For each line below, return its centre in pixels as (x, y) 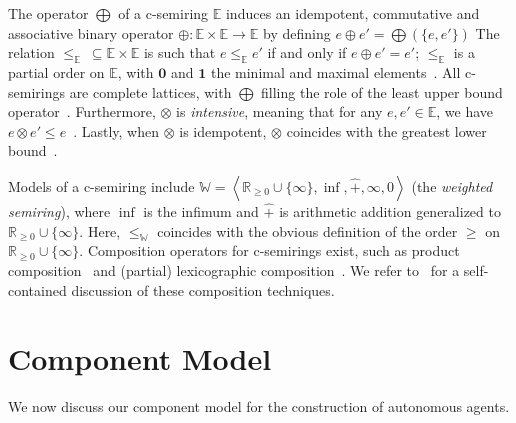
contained (37, 289)
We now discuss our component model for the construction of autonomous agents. (259, 406)
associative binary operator (91, 32)
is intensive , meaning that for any (279, 111)
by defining (297, 32)
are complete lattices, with (150, 91)
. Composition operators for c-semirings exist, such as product (269, 250)
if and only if (307, 52)
